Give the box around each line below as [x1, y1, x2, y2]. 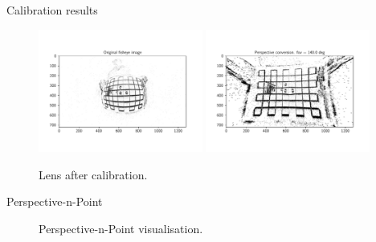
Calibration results [6, 2, 98, 18]
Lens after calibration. [39, 166, 148, 183]
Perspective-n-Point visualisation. [39, 220, 203, 236]
